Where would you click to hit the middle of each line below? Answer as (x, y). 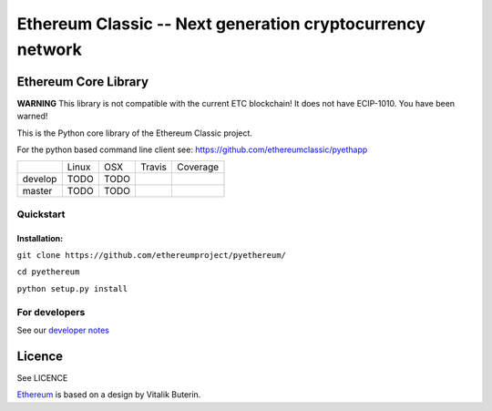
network (49, 49)
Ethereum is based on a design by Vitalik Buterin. (109, 395)
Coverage (198, 167)
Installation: (40, 238)
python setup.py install (72, 288)
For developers (51, 312)
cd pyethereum (48, 272)
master (37, 191)
